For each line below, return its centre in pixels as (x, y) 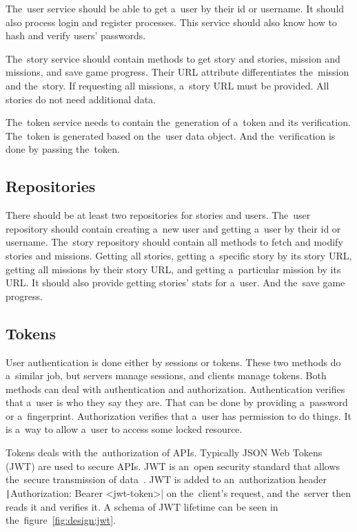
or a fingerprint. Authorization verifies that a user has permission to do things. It (179, 415)
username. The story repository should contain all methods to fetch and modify (174, 242)
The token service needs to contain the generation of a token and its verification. (178, 122)
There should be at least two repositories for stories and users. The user (158, 215)
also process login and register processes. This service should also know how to (171, 22)
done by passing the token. (63, 149)
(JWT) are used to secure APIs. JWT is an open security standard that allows (173, 466)
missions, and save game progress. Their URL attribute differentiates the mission (177, 72)
